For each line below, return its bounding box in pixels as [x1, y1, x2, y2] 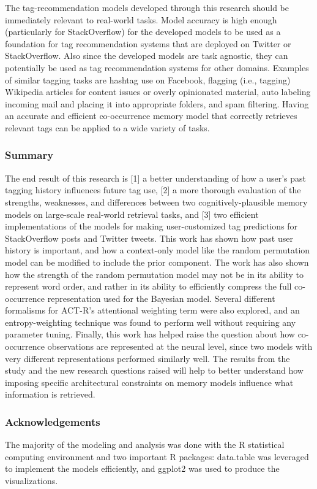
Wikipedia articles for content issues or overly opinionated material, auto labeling [5, 85, 311, 98]
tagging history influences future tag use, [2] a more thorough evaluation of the [5, 183, 301, 196]
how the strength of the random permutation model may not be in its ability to [5, 268, 304, 280]
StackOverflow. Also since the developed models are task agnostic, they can [5, 49, 288, 62]
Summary [5, 147, 54, 163]
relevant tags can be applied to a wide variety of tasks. [5, 121, 210, 134]
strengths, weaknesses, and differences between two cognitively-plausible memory [5, 195, 308, 208]
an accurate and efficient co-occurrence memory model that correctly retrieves [5, 109, 297, 122]
